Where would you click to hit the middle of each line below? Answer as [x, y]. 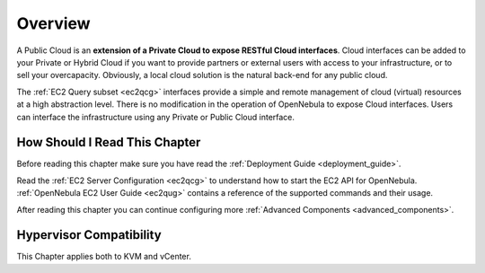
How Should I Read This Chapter [109, 142]
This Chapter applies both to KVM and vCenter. [104, 257]
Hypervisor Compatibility [89, 235]
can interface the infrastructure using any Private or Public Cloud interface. [156, 117]
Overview [53, 23]
